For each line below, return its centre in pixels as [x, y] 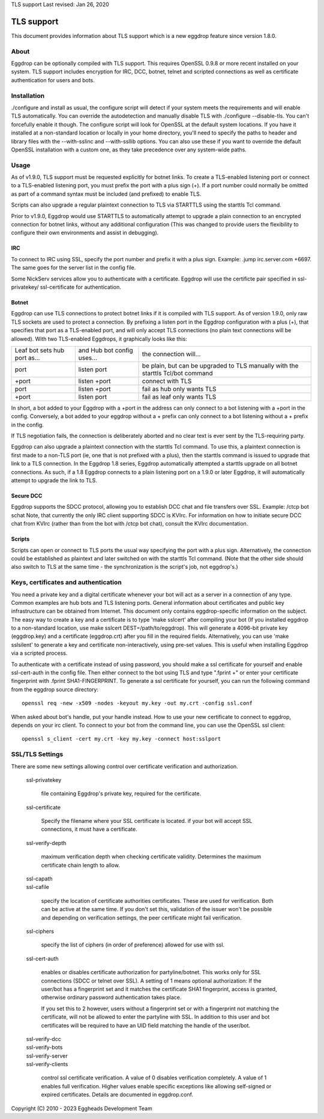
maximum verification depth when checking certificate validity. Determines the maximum [151, 857]
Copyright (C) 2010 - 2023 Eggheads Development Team [82, 1108]
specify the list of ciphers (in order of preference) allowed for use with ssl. [133, 945]
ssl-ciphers [40, 931]
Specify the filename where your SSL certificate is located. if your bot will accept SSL [147, 821]
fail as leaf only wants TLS [179, 396]
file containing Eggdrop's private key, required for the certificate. [121, 793]
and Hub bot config [106, 350]
